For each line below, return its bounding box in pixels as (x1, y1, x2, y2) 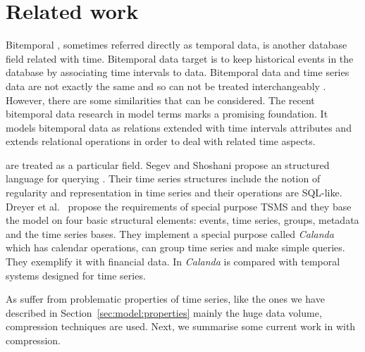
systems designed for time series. (6, 268, 146, 282)
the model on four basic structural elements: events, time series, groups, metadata (6, 213, 359, 227)
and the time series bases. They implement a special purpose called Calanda (6, 226, 334, 241)
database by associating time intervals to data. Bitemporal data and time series (6, 65, 349, 80)
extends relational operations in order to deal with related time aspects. (6, 134, 316, 149)
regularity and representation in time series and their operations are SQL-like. (6, 185, 342, 200)
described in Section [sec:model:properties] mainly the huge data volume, (6, 305, 322, 320)
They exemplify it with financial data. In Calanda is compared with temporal (6, 254, 340, 269)
